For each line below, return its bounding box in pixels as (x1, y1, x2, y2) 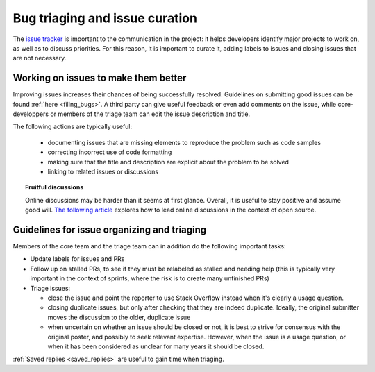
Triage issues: (30, 284, 71, 292)
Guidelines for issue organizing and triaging (12, 223, 207, 235)
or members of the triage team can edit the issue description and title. (49, 110, 250, 118)
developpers (12, 110, 49, 118)
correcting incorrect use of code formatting (47, 148, 172, 156)
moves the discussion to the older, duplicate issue (47, 313, 191, 321)
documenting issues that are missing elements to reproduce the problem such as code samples (47, 138, 322, 146)
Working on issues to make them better (12, 72, 187, 84)
